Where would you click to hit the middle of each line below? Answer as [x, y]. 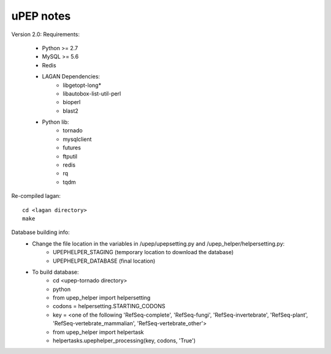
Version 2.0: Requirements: [45, 34]
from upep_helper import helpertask [98, 332]
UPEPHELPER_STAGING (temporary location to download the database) [143, 252]
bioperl [72, 102]
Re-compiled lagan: [36, 196]
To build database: [55, 272]
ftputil [70, 156]
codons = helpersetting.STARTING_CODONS [109, 306]
